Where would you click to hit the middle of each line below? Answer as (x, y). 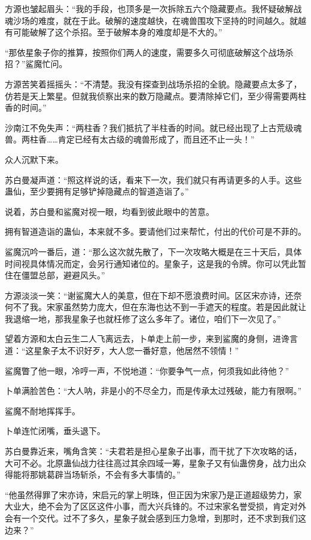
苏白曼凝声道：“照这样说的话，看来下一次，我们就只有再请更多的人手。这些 (153, 179)
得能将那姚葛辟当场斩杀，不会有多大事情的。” (93, 474)
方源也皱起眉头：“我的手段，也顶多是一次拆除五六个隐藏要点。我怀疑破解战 (153, 8)
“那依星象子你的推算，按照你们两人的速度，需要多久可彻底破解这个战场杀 (149, 52)
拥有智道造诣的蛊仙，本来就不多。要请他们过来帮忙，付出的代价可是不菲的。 (155, 231)
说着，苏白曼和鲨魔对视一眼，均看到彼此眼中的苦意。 (109, 211)
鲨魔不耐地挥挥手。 (42, 410)
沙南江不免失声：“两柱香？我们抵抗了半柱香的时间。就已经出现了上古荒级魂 (153, 127)
